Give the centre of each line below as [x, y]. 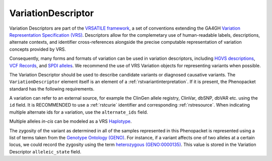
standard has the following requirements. [52, 89]
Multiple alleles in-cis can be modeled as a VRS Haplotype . [71, 121]
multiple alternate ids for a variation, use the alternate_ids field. [79, 112]
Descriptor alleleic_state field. [45, 151]
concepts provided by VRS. [38, 49]
